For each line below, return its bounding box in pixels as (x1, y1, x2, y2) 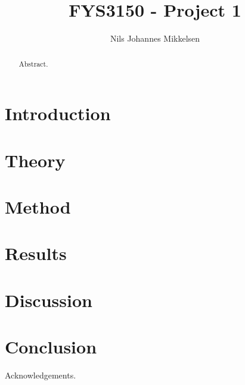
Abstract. (18, 58, 48, 68)
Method (5, 194, 71, 218)
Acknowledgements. (5, 368, 76, 381)
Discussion (5, 287, 92, 312)
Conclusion (5, 334, 97, 359)
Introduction (5, 101, 111, 126)
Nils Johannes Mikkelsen (110, 32, 200, 45)
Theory (5, 148, 66, 172)
